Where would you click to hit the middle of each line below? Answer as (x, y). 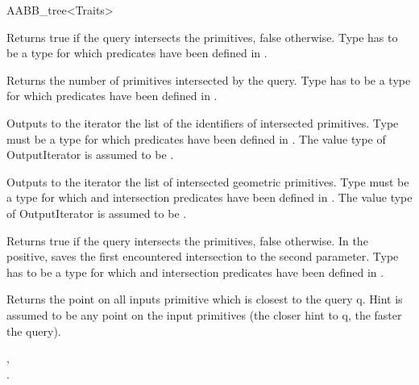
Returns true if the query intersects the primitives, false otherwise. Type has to (202, 37)
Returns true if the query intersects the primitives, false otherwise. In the (187, 240)
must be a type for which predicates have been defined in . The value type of (196, 138)
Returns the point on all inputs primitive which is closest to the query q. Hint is (205, 299)
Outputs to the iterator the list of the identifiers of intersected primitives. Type (203, 122)
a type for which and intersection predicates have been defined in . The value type (209, 197)
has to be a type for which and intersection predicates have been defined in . (195, 272)
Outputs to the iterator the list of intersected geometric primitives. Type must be (208, 181)
